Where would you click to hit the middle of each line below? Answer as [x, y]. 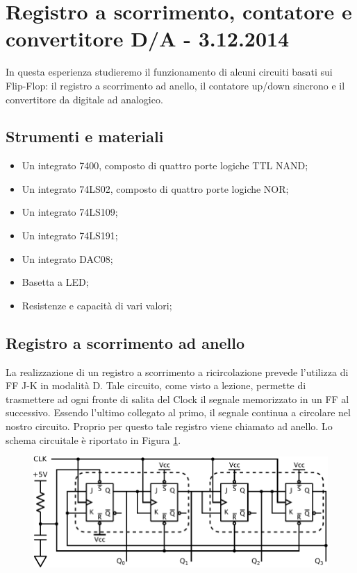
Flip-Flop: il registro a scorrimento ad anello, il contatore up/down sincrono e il [175, 85]
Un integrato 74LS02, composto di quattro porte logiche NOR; [155, 188]
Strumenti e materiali [85, 136]
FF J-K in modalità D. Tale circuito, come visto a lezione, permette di [156, 385]
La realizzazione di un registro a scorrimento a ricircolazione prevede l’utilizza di [177, 371]
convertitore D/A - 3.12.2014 [148, 39]
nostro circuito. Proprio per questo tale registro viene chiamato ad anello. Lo [169, 426]
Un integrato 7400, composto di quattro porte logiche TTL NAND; [165, 165]
